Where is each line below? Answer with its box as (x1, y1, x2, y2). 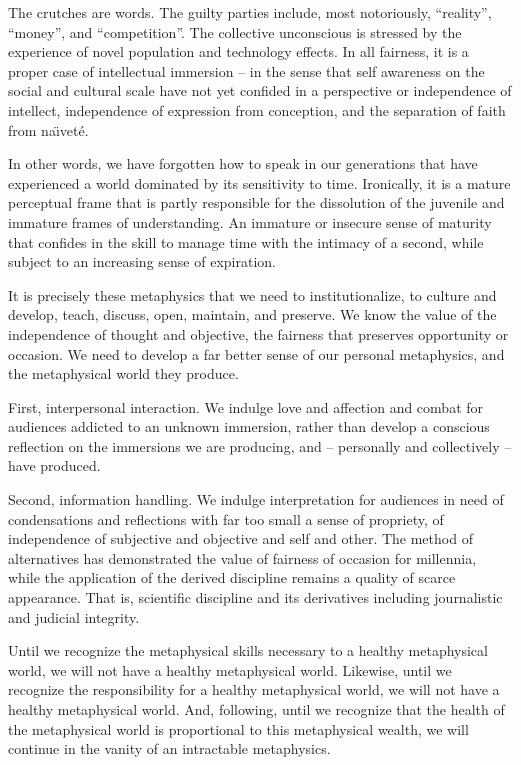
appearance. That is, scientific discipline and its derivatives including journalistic (8, 587, 503, 608)
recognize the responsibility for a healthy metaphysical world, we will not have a (8, 679, 500, 700)
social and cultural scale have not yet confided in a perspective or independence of (8, 80, 512, 101)
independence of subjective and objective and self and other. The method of (8, 528, 473, 549)
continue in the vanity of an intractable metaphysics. (8, 738, 331, 759)
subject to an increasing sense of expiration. (8, 251, 276, 272)
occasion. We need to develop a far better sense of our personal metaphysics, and (8, 343, 505, 364)
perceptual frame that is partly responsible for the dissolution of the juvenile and (8, 192, 505, 213)
